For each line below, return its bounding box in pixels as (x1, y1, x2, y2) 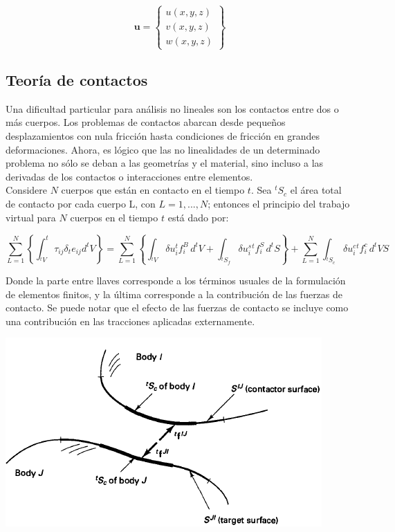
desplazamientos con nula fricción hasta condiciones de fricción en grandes (6, 128, 320, 143)
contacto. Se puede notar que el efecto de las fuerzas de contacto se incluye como (6, 300, 349, 315)
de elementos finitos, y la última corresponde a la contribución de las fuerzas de (6, 286, 343, 301)
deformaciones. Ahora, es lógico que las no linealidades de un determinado (6, 142, 320, 156)
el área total (290, 183, 342, 197)
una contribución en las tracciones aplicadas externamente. (6, 313, 255, 328)
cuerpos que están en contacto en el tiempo (61, 183, 245, 197)
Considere (6, 183, 48, 197)
